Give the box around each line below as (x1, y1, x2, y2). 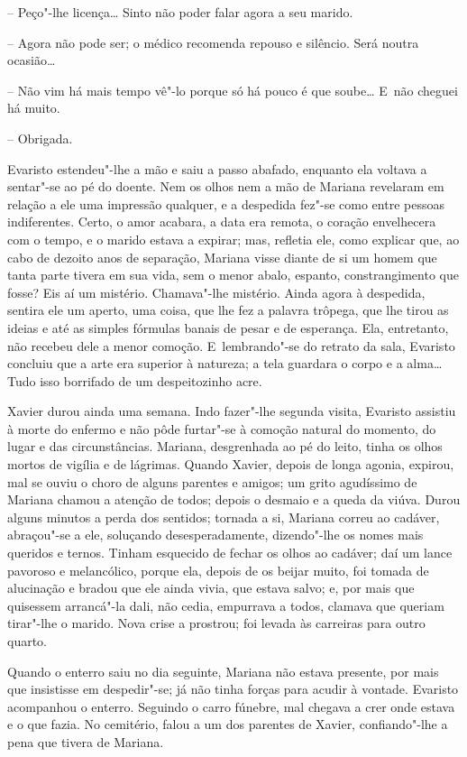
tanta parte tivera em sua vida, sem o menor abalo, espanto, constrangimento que (7, 265, 459, 284)
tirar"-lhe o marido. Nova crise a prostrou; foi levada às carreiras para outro (7, 614, 426, 632)
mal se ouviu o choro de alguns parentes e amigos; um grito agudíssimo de (7, 472, 417, 491)
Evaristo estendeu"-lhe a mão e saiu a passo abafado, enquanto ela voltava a (7, 159, 427, 178)
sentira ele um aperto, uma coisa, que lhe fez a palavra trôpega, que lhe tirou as (7, 300, 449, 319)
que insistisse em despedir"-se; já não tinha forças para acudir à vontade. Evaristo (7, 679, 459, 698)
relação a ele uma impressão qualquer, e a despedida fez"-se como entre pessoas (7, 194, 444, 213)
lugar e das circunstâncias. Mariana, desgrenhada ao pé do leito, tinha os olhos (7, 437, 443, 456)
